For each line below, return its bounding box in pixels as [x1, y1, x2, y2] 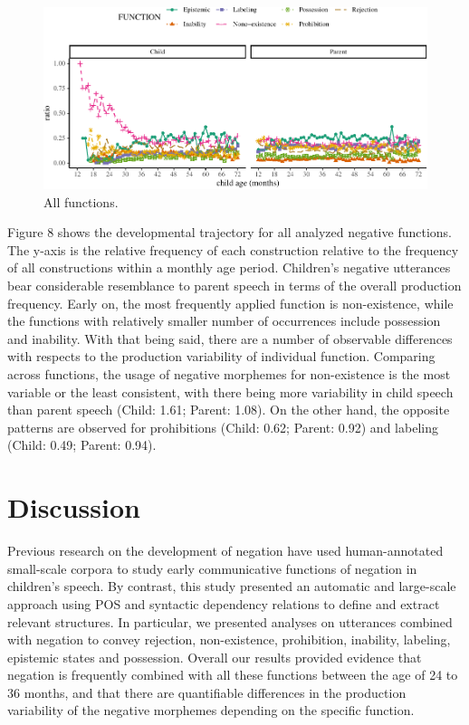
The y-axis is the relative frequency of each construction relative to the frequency [7, 240, 459, 259]
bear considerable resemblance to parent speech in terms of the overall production [7, 276, 462, 295]
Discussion [7, 489, 140, 526]
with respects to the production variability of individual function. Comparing [7, 347, 435, 366]
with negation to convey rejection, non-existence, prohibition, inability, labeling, [7, 630, 451, 649]
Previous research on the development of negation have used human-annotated [7, 541, 444, 560]
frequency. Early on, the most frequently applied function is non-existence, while [7, 293, 454, 312]
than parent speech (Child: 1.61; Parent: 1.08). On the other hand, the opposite [7, 400, 450, 419]
